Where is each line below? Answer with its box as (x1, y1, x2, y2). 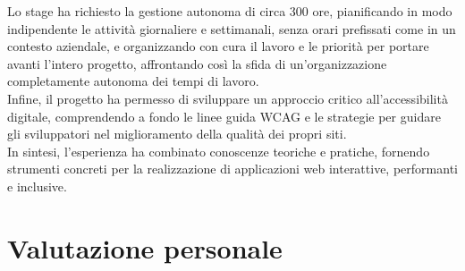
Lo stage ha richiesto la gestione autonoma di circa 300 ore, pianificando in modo (7, 2, 452, 20)
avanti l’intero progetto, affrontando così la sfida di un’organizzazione (7, 54, 387, 72)
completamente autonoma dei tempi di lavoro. (7, 72, 259, 90)
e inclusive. (7, 176, 67, 195)
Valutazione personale (7, 229, 283, 266)
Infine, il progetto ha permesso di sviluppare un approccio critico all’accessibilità (7, 89, 448, 107)
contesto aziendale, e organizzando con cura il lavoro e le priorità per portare (7, 37, 429, 55)
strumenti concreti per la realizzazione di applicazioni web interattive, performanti (7, 159, 458, 178)
